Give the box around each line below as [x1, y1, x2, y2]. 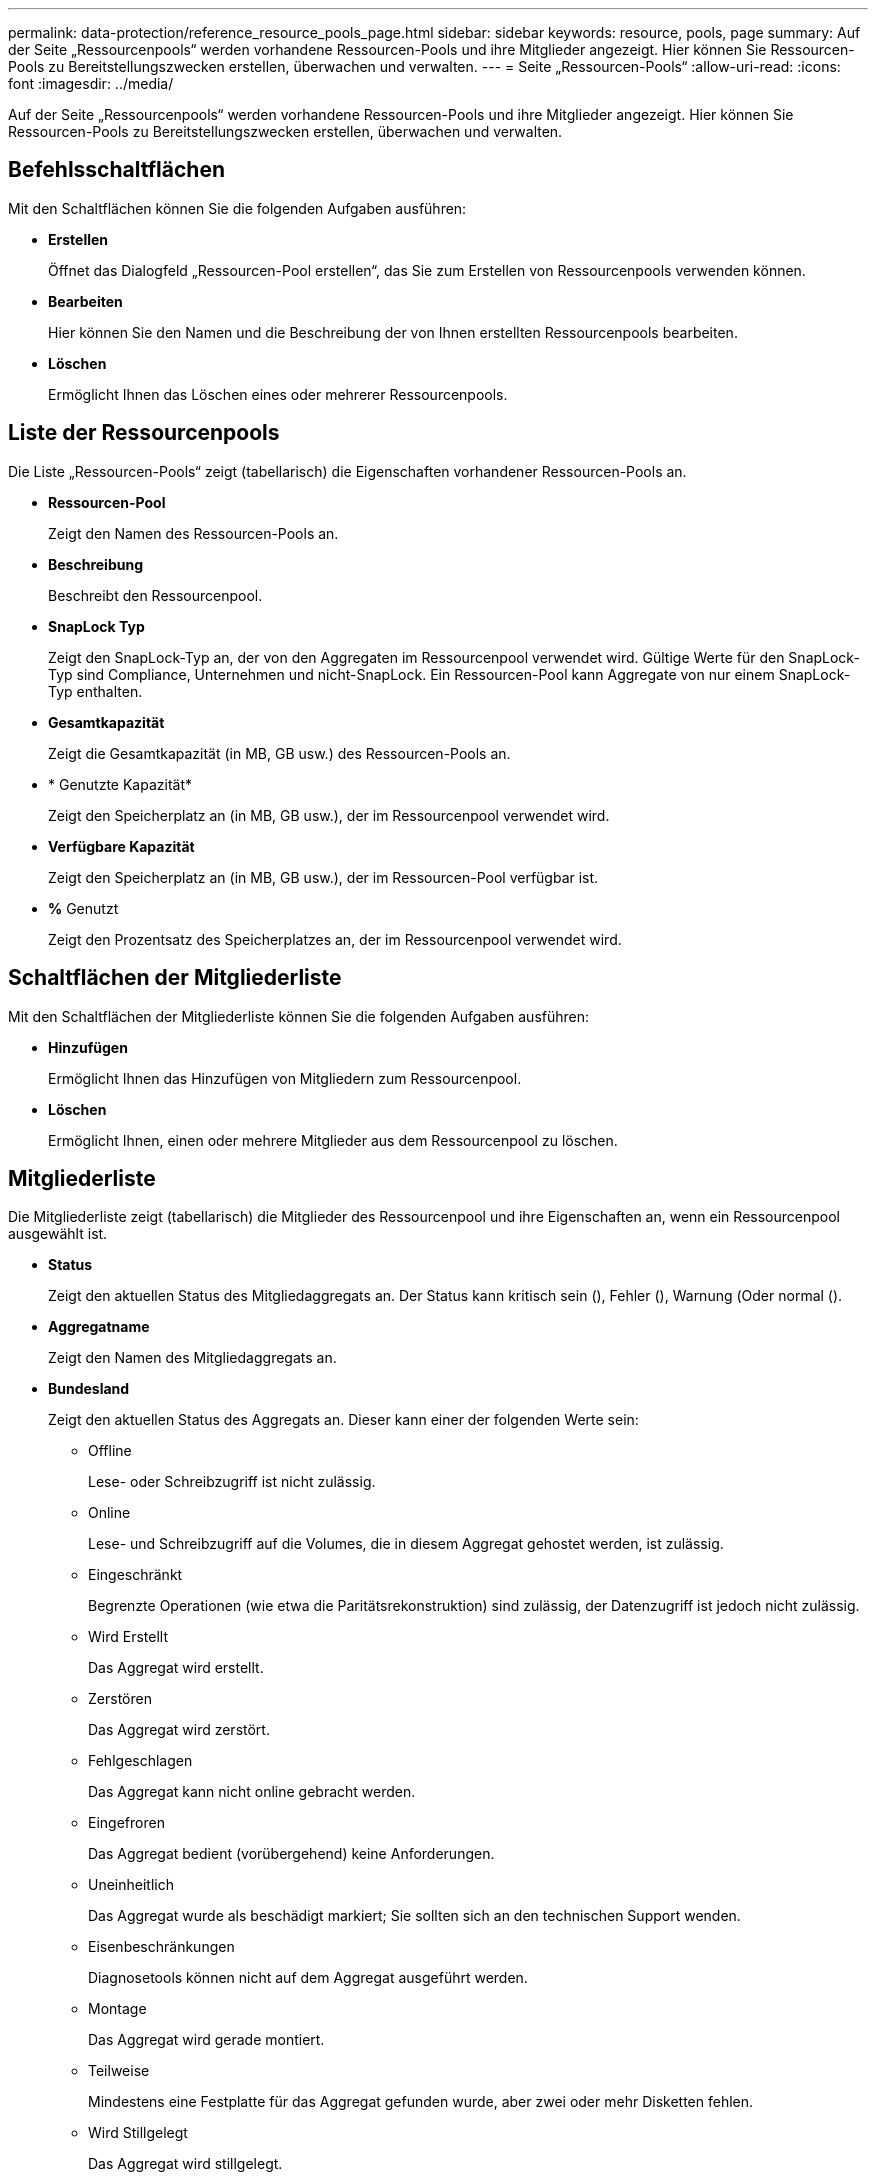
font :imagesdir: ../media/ [8, 75, 174, 92]
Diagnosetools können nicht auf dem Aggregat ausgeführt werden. [88, 1969, 528, 1987]
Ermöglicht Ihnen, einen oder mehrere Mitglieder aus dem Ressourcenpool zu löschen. [48, 1131, 618, 1149]
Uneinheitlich [88, 1876, 174, 1894]
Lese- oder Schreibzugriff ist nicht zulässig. [88, 1473, 376, 1491]
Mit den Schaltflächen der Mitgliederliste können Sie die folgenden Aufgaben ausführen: [8, 1007, 590, 1025]
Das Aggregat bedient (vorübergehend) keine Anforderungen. [88, 1845, 495, 1863]
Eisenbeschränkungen [88, 1938, 235, 1956]
